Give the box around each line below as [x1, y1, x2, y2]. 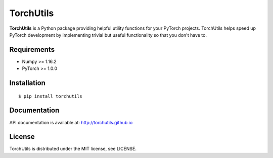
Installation [9, 78, 45, 88]
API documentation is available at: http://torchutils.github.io [9, 119, 133, 125]
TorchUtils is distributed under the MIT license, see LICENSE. [9, 146, 136, 152]
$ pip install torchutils [18, 93, 83, 99]
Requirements [9, 45, 55, 54]
